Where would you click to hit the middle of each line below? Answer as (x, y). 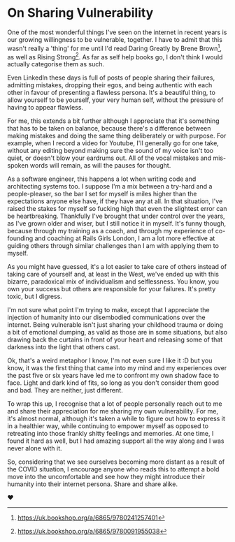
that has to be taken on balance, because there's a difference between (109, 129)
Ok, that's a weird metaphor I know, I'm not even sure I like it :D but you (110, 360)
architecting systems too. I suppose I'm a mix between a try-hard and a (110, 186)
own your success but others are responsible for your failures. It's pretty (112, 289)
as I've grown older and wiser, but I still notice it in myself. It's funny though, (117, 224)
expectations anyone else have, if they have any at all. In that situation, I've (115, 201)
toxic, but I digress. (35, 296)
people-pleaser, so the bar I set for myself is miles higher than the (102, 194)
